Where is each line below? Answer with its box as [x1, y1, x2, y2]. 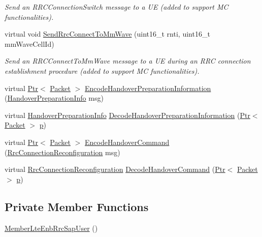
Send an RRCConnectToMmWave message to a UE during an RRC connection [5, 55, 251, 66]
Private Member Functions [5, 198, 149, 214]
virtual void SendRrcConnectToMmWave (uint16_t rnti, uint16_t [5, 28, 210, 39]
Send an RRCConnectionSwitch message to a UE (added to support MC [5, 2, 228, 12]
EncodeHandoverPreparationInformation [85, 82, 211, 93]
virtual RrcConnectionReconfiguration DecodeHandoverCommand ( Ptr [5, 164, 225, 174]
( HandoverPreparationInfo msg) [5, 93, 104, 103]
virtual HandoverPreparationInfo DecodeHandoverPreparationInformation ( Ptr [5, 109, 250, 120]
